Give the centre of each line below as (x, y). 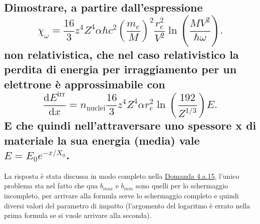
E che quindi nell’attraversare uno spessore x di (130, 125)
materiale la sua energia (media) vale (102, 140)
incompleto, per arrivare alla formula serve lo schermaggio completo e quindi (121, 195)
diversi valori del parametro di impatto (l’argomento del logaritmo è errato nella (127, 205)
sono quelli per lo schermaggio (182, 186)
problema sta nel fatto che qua (51, 186)
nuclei (96, 108)
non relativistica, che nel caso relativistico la (121, 54)
